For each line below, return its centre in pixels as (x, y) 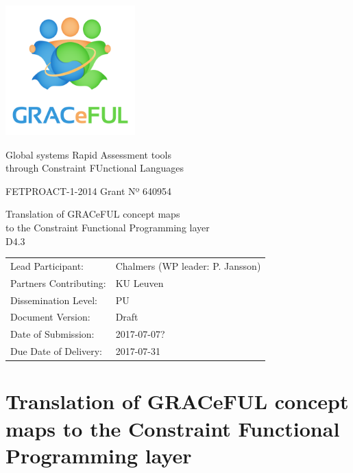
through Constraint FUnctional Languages (95, 168)
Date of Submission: (52, 334)
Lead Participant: (47, 265)
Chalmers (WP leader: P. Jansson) (188, 265)
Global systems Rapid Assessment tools (88, 154)
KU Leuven (139, 282)
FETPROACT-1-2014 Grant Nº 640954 (89, 191)
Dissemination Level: (54, 300)
